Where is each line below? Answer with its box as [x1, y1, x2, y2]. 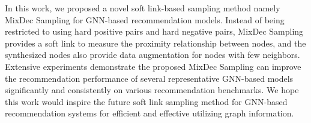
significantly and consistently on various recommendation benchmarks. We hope [5, 84, 299, 96]
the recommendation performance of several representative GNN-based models [5, 72, 294, 84]
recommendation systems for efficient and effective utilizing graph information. [5, 107, 294, 119]
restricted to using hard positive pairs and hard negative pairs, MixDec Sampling [5, 25, 304, 38]
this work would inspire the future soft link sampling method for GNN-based [5, 95, 288, 107]
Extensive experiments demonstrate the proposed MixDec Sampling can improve [5, 60, 301, 72]
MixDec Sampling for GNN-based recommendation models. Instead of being [5, 13, 285, 26]
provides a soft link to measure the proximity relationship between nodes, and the [5, 36, 306, 49]
